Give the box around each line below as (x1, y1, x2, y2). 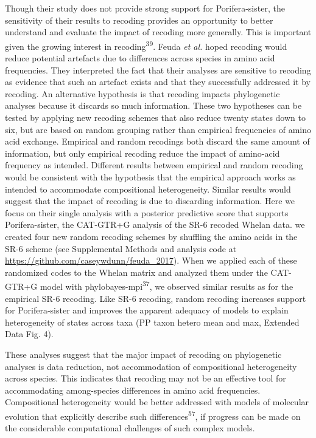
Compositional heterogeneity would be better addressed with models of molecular (5, 395, 309, 408)
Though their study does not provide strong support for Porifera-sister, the (5, 2, 285, 14)
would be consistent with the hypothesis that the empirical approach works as (5, 170, 296, 183)
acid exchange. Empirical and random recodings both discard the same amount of (5, 135, 310, 148)
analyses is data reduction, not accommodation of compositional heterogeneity (5, 360, 297, 372)
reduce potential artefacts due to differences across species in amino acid (5, 52, 275, 64)
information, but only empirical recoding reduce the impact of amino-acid (5, 146, 280, 159)
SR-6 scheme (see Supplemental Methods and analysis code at (5, 242, 237, 255)
